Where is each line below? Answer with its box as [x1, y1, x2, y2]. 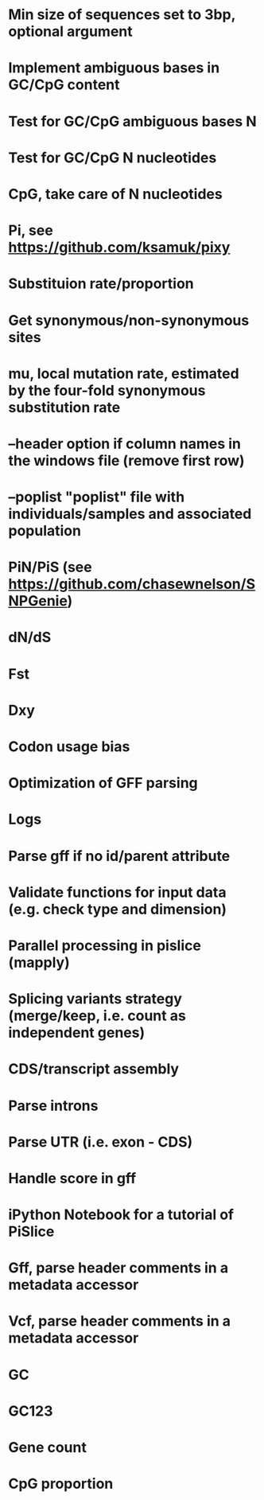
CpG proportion [8, 1475, 114, 1493]
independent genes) [8, 1024, 146, 1042]
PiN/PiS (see [8, 559, 93, 576]
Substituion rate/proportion [8, 275, 195, 293]
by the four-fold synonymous [8, 381, 206, 399]
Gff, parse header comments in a [8, 1259, 229, 1277]
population [8, 522, 82, 540]
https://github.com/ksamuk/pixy [8, 239, 231, 256]
